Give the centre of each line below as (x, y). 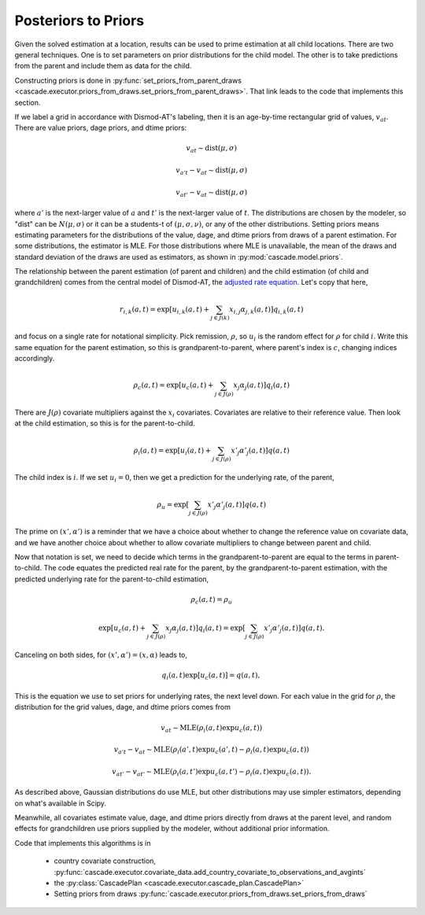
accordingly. (35, 359)
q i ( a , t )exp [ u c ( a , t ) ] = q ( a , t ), (211, 677)
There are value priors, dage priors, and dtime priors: (101, 128)
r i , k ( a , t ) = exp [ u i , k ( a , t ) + (164, 310)
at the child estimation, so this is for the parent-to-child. (105, 423)
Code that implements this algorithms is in (83, 843)
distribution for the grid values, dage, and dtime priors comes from (123, 707)
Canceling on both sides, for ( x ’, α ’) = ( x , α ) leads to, (101, 655)
